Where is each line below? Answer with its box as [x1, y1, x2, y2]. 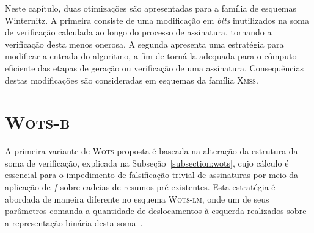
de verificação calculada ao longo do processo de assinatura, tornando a [5, 26, 272, 38]
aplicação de [5, 181, 51, 193]
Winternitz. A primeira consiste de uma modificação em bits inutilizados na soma [5, 13, 309, 26]
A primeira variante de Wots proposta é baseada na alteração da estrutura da [5, 145, 298, 157]
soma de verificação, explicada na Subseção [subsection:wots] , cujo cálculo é [5, 156, 289, 169]
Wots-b [5, 109, 70, 134]
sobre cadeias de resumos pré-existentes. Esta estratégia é [60, 181, 276, 193]
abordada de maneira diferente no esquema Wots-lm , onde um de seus [5, 192, 269, 205]
